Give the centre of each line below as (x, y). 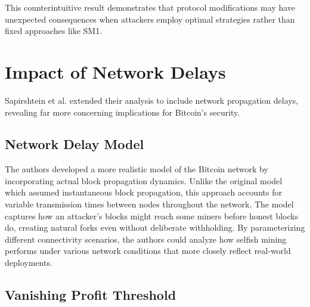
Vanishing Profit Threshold (91, 295)
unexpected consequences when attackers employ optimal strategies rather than (150, 19)
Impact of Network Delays (115, 71)
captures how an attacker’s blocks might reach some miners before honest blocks (152, 215)
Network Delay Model (75, 144)
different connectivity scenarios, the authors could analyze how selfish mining (146, 239)
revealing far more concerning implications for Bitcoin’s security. (123, 112)
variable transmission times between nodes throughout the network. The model (149, 204)
